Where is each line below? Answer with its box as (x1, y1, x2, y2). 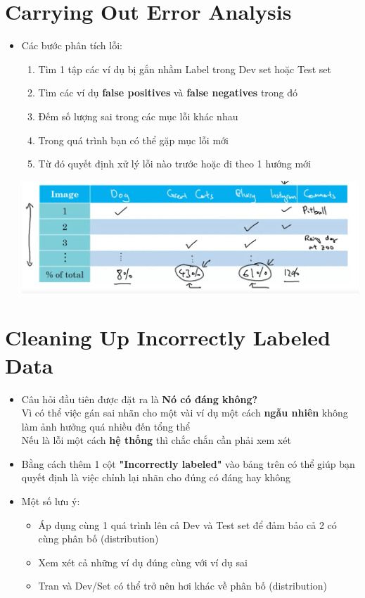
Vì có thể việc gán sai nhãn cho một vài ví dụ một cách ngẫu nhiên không (21, 405, 348, 420)
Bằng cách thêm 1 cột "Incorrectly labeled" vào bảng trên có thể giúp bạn (21, 456, 355, 471)
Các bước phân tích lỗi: (21, 38, 122, 53)
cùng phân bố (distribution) (38, 531, 159, 546)
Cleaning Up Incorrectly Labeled (5, 323, 331, 352)
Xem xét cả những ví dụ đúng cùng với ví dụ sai (38, 554, 248, 569)
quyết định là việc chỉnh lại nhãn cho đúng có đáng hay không (21, 470, 291, 485)
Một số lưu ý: (21, 494, 80, 509)
